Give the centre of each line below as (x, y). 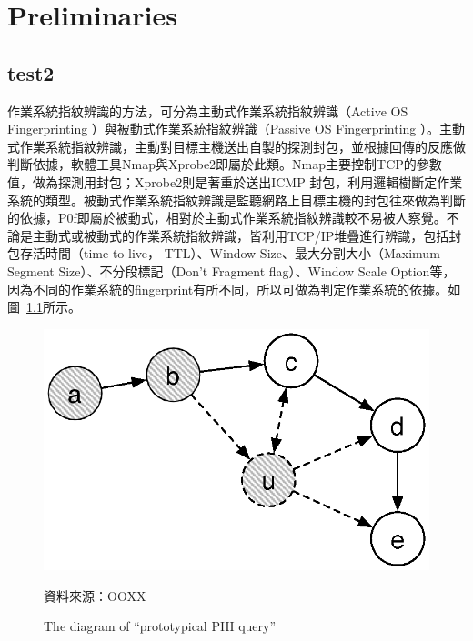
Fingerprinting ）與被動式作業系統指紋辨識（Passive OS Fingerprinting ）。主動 (236, 129)
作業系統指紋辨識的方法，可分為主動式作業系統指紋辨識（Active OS (208, 110)
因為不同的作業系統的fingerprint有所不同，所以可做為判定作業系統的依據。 (228, 289)
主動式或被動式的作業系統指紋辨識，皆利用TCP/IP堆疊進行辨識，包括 (241, 235)
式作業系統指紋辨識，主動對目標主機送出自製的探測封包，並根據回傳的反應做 (236, 146)
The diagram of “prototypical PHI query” (160, 626)
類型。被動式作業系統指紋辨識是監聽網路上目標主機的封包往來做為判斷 (255, 200)
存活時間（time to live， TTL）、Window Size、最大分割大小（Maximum (230, 253)
